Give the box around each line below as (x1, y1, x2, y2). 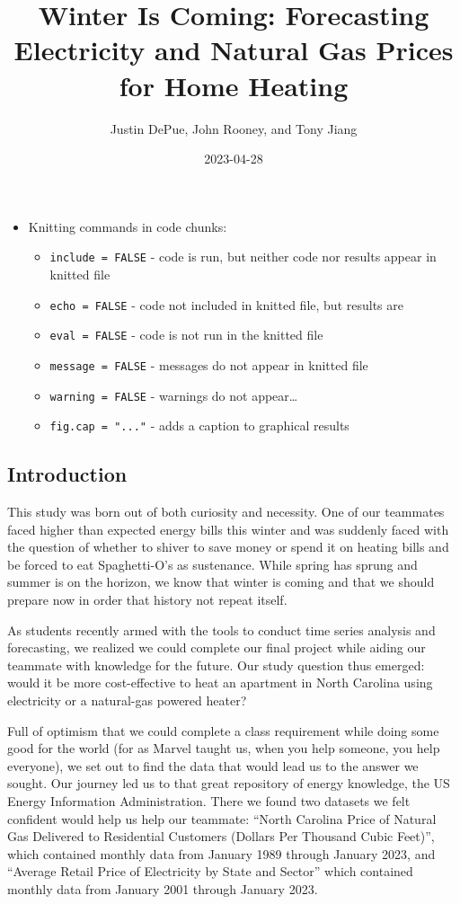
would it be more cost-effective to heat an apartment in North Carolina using (7, 673, 433, 692)
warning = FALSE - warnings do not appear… (49, 386, 298, 404)
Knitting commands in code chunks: (28, 217, 227, 235)
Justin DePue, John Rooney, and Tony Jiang (110, 119, 358, 137)
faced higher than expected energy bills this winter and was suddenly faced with (7, 519, 449, 538)
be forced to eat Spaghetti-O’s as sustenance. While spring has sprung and (7, 554, 418, 573)
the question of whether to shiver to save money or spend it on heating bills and (7, 537, 449, 556)
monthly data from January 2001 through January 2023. (7, 879, 318, 898)
